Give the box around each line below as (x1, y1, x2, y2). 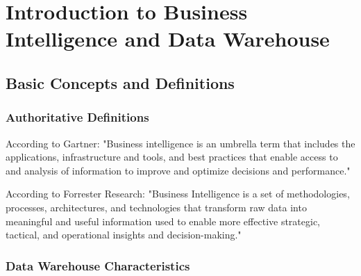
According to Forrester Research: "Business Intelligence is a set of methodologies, (6, 186, 350, 201)
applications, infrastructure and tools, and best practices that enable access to (6, 149, 338, 164)
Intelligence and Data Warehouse (6, 24, 330, 53)
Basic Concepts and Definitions (6, 72, 235, 93)
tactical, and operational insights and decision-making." (6, 227, 242, 242)
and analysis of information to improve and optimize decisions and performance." (6, 163, 351, 177)
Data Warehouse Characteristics (6, 257, 190, 274)
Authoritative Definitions (6, 108, 149, 126)
